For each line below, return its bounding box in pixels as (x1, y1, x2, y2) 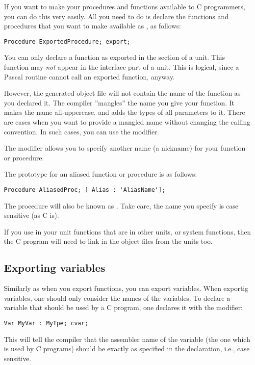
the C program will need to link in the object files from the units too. (4, 236, 213, 246)
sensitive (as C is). (4, 210, 59, 220)
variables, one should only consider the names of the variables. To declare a (4, 292, 230, 303)
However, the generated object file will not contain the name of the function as (4, 88, 241, 98)
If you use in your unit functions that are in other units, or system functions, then (4, 226, 251, 236)
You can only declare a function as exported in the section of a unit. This (4, 52, 225, 62)
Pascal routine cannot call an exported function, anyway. (4, 71, 175, 81)
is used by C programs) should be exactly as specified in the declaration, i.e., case (4, 343, 250, 354)
